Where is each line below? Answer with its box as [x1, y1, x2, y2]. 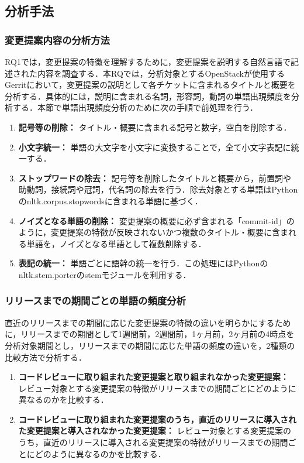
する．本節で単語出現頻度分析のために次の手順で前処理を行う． [12, 101, 258, 114]
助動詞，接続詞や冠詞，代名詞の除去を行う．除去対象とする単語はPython [18, 183, 298, 196]
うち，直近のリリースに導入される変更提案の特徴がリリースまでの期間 [18, 436, 288, 448]
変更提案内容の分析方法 [5, 32, 110, 47]
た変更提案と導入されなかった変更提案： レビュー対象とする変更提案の [18, 424, 292, 437]
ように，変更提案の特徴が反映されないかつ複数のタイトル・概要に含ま [18, 226, 289, 238]
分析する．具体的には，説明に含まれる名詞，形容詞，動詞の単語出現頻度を [5, 90, 291, 102]
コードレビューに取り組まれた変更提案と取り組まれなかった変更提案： [18, 371, 289, 383]
